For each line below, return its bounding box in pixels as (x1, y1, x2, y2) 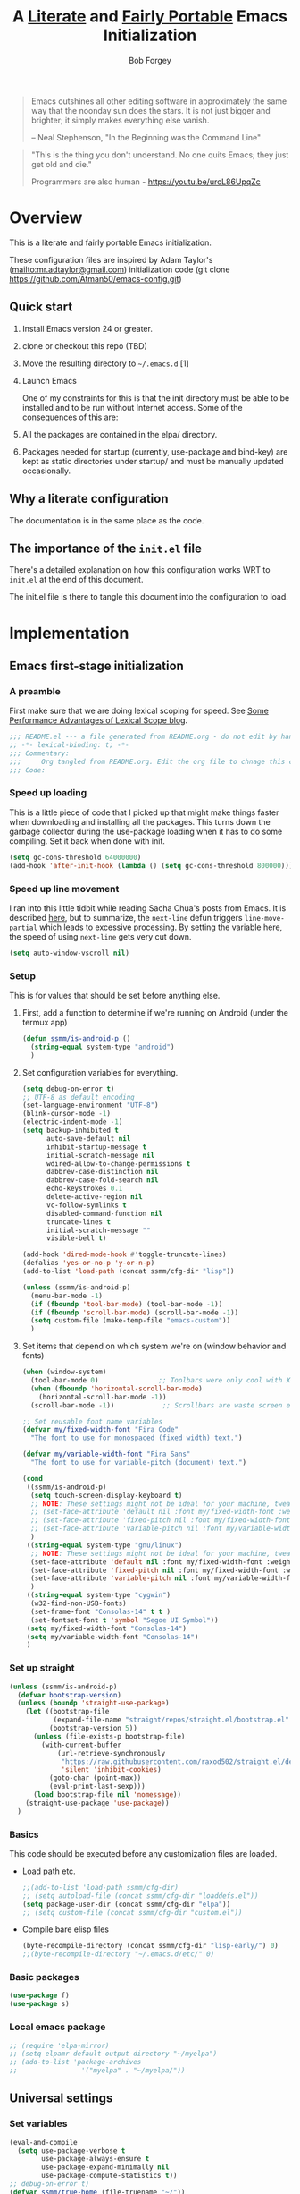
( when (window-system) (21, 1367, 107, 1377)
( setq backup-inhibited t (21, 1126, 119, 1135)
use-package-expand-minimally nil (41, 2163, 170, 2172)
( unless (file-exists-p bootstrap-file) (32, 1731, 186, 1741)
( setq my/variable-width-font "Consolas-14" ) (26, 1632, 199, 1641)
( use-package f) (9, 1991, 70, 2001)
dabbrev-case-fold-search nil (46, 1176, 159, 1185)
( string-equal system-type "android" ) (30, 1042, 175, 1051)
